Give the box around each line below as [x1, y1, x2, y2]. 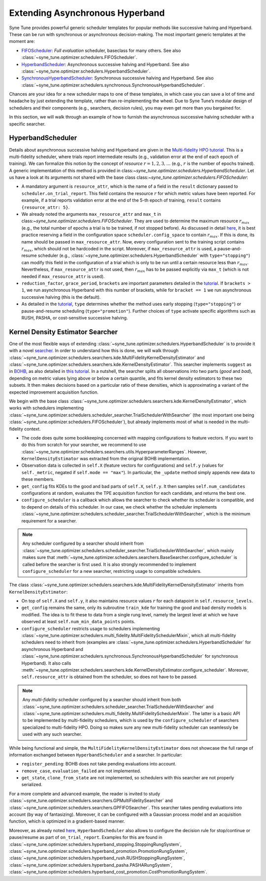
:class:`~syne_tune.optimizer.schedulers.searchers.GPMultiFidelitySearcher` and [9, 798, 173, 803]
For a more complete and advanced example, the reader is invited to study [9, 791, 160, 797]
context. [24, 426, 41, 432]
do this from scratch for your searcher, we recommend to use [21, 442, 146, 448]
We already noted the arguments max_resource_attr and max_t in [21, 211, 161, 217]
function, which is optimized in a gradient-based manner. [9, 818, 125, 824]
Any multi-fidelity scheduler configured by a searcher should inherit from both [22, 697, 181, 703]
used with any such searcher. [22, 731, 82, 737]
